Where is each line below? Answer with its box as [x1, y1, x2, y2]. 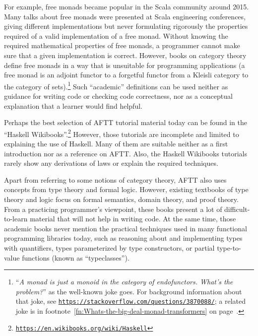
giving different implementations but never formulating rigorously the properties [4, 21, 248, 31]
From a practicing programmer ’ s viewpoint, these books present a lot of [4, 203, 222, 214]
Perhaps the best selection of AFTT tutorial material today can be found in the [4, 117, 247, 128]
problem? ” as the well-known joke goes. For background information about [15, 286, 242, 296]
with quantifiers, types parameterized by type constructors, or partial [4, 242, 215, 253]
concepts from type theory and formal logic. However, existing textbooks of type [4, 184, 249, 195]
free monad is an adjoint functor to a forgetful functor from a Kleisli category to [4, 69, 249, 80]
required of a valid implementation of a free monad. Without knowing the [4, 30, 228, 41]
